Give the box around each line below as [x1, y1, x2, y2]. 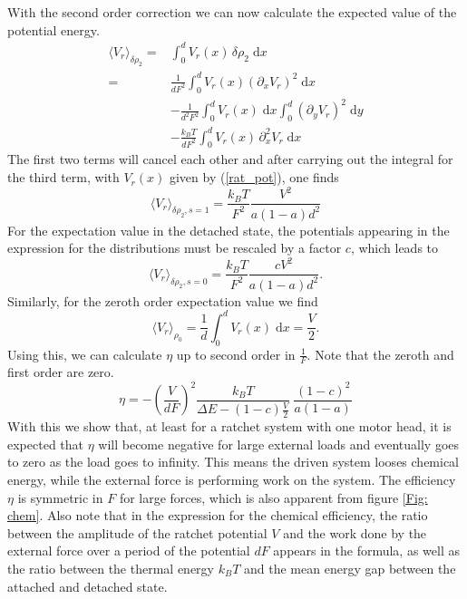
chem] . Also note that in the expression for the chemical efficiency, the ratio [7, 506, 428, 525]
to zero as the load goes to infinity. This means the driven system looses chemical [7, 452, 460, 471]
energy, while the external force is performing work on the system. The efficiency [7, 470, 456, 489]
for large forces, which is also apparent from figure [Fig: [119, 488, 428, 507]
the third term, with [7, 168, 120, 187]
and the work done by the [283, 523, 427, 542]
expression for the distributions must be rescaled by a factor [7, 238, 342, 257]
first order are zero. [7, 362, 114, 382]
